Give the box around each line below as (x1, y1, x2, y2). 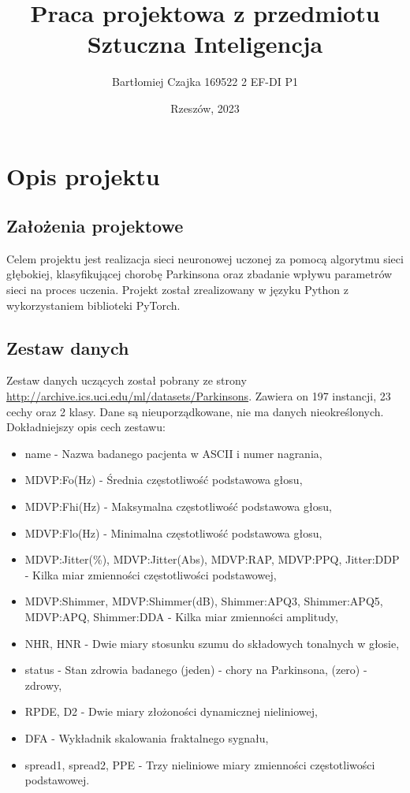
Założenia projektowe (6, 214, 184, 238)
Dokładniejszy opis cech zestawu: (6, 419, 166, 435)
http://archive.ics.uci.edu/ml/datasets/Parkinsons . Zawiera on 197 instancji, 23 (6, 388, 391, 404)
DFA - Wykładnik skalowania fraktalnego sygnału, (24, 729, 269, 746)
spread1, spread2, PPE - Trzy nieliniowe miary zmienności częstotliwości (24, 756, 375, 773)
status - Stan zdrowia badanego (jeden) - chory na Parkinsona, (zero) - (24, 661, 367, 678)
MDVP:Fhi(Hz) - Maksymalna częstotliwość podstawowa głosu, (24, 498, 332, 515)
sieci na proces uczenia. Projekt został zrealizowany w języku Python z (6, 281, 348, 298)
